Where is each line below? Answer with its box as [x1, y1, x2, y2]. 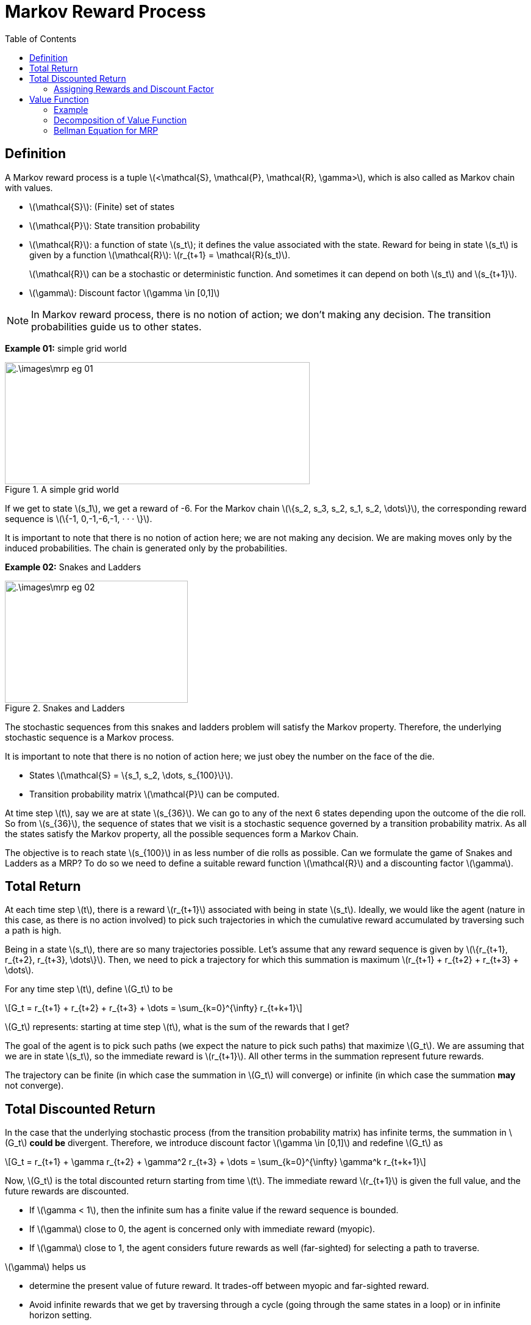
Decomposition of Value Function [54, 114, 187, 125]
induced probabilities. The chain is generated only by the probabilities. [5, 542, 288, 553]
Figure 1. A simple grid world [5, 484, 119, 495]
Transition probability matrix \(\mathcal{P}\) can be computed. [29, 788, 280, 799]
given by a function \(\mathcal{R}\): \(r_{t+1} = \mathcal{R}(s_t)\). [29, 249, 291, 260]
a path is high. [5, 925, 62, 936]
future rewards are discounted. [5, 1186, 129, 1197]
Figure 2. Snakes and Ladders [5, 702, 125, 713]
